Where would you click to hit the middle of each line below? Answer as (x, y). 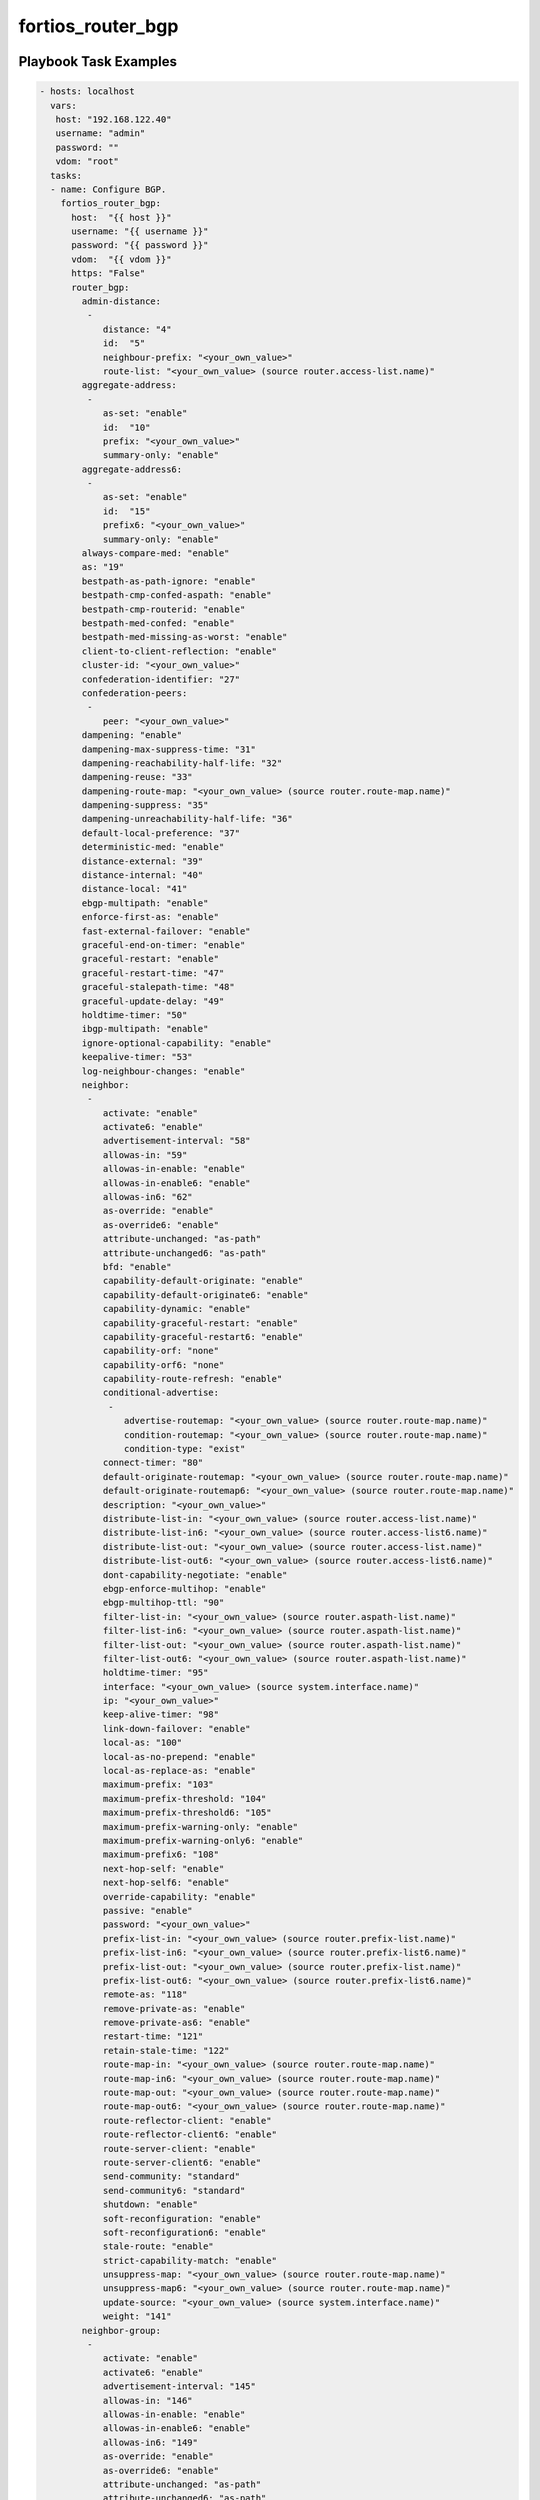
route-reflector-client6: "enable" (189, 2134)
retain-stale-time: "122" (166, 2050)
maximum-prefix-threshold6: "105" (187, 1813)
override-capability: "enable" (179, 1896)
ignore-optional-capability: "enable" (176, 1043)
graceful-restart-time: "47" (153, 973)
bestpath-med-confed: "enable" (158, 623)
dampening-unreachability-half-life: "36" (187, 819)
